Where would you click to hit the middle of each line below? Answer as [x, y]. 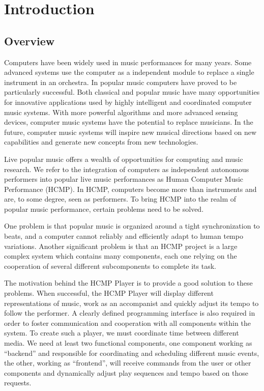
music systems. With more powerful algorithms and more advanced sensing [121, 112]
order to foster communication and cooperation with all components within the [127, 323]
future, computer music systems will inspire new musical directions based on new [130, 132]
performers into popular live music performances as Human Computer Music [124, 179]
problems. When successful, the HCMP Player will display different [109, 293]
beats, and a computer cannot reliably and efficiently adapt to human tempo [124, 236]
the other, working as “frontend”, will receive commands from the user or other [128, 363]
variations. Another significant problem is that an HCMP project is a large [121, 246]
